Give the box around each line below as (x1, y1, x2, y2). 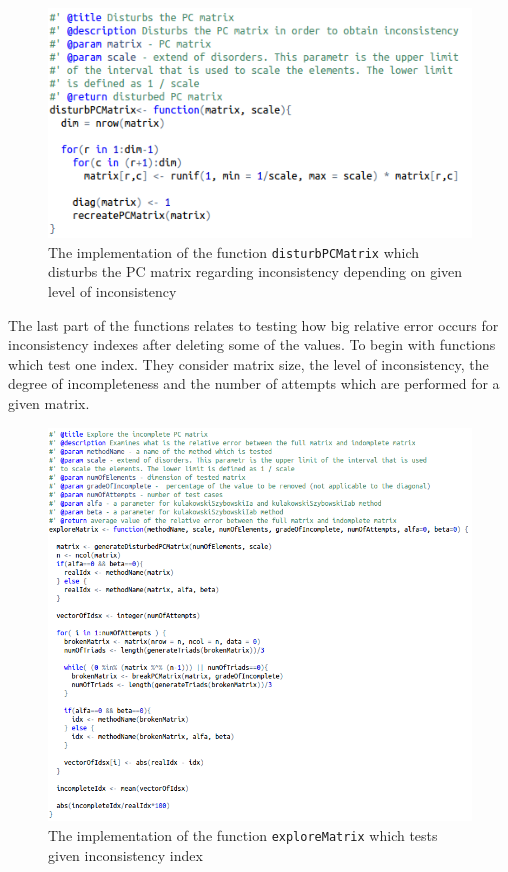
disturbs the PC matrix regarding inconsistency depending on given (48, 261, 463, 282)
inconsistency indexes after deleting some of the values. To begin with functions (8, 334, 496, 355)
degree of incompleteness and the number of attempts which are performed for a (8, 373, 500, 394)
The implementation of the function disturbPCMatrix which (48, 241, 420, 262)
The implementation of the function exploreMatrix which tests (48, 824, 438, 845)
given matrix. (8, 392, 90, 413)
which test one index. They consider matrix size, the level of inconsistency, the (8, 353, 489, 374)
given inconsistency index (48, 844, 203, 865)
